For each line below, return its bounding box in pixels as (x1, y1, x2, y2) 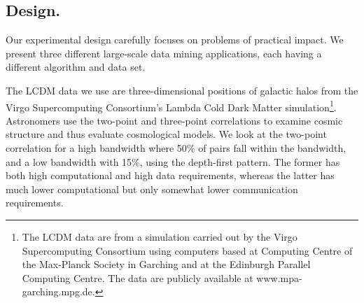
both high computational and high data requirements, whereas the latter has (6, 168, 335, 183)
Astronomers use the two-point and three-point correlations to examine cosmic (6, 113, 343, 127)
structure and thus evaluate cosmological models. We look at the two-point (6, 127, 327, 141)
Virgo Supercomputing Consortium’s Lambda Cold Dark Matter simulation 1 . (6, 97, 337, 114)
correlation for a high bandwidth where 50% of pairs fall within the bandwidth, (6, 141, 346, 155)
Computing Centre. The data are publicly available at (22, 270, 253, 285)
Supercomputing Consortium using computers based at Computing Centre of (22, 243, 353, 258)
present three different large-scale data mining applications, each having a (6, 45, 322, 60)
